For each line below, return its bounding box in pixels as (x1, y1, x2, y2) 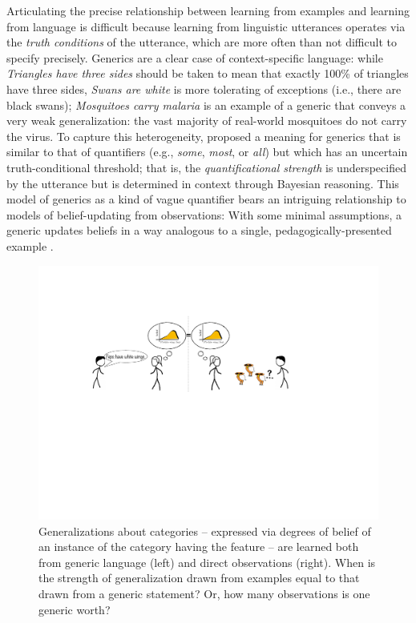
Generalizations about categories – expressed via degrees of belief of (38, 522, 371, 539)
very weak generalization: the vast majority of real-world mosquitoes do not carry (6, 112, 407, 129)
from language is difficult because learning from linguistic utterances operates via (6, 18, 406, 34)
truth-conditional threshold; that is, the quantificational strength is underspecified (6, 159, 406, 175)
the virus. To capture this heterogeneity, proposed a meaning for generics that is (6, 127, 401, 144)
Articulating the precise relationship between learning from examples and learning (6, 2, 410, 18)
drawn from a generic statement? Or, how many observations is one (38, 585, 370, 602)
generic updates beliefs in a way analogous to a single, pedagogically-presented (6, 222, 392, 239)
